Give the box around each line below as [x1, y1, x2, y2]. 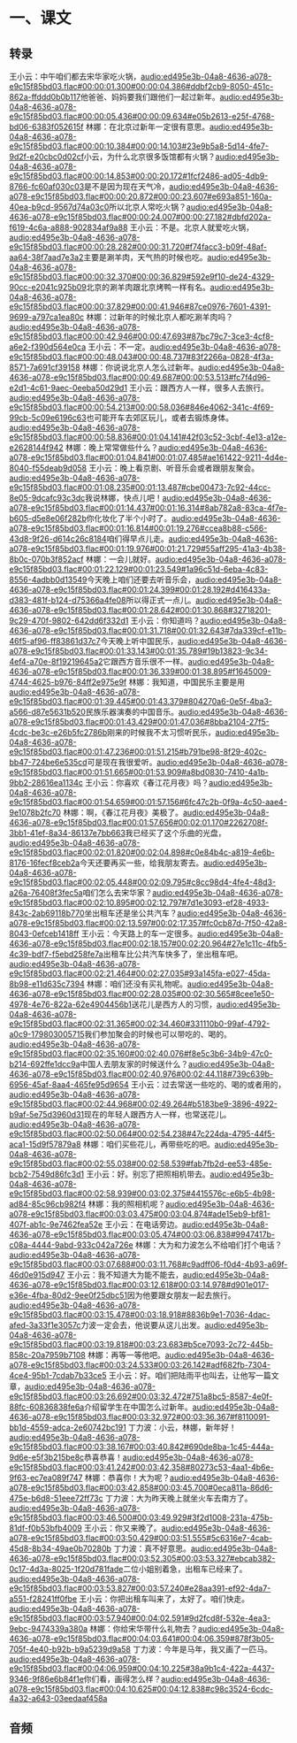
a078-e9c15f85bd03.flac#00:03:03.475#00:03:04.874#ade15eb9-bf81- [9, 1209, 271, 1219]
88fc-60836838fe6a [9, 1401, 85, 1412]
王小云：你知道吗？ [130, 616, 201, 626]
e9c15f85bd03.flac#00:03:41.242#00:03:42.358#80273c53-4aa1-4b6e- [9, 1462, 274, 1472]
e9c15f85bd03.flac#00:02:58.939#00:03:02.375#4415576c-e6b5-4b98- [9, 1188, 276, 1199]
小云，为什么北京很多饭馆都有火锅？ [83, 151, 217, 162]
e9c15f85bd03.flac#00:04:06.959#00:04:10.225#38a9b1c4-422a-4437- [9, 1663, 275, 1673]
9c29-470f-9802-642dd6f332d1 [9, 616, 129, 626]
